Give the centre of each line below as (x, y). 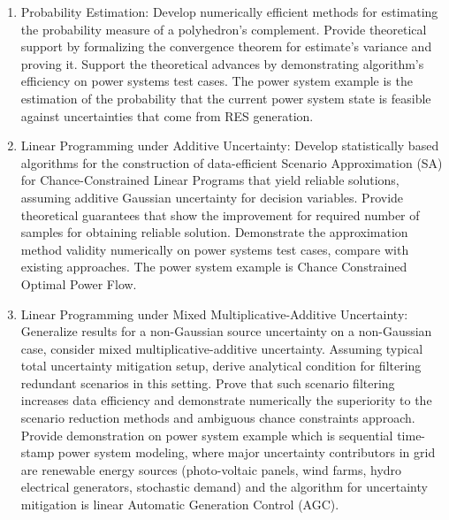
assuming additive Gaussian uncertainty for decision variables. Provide (212, 197)
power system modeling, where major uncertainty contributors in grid (247, 452)
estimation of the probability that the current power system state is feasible (226, 98)
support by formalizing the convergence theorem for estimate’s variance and (226, 46)
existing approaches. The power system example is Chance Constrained (214, 267)
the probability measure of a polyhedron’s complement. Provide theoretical (224, 29)
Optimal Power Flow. (79, 283)
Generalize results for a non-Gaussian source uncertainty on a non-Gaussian (226, 331)
